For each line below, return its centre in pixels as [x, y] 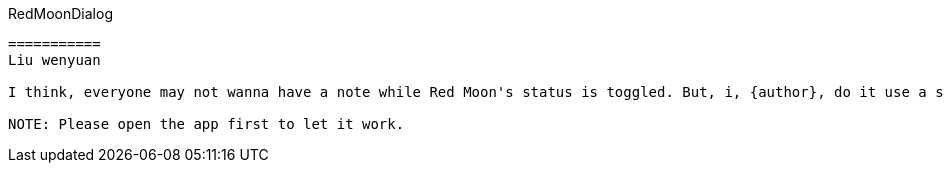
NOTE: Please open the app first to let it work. [206, 124]
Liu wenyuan [54, 60]
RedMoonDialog [60, 13]
